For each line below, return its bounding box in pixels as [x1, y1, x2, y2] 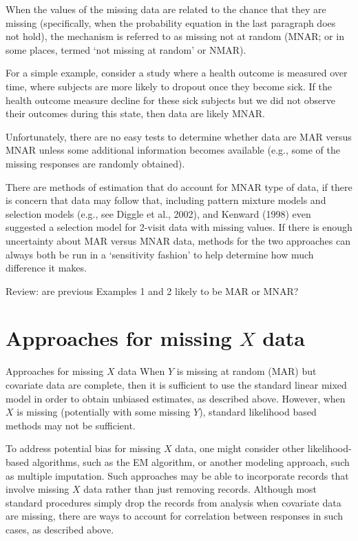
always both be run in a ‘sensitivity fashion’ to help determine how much [6, 247, 314, 261]
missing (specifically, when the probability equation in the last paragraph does [6, 15, 336, 30]
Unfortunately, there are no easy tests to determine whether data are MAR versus [6, 129, 352, 143]
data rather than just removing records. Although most [83, 482, 317, 496]
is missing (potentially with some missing [17, 405, 191, 419]
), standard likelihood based [199, 405, 317, 419]
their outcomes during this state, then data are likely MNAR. [6, 106, 265, 121]
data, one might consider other [175, 441, 305, 456]
